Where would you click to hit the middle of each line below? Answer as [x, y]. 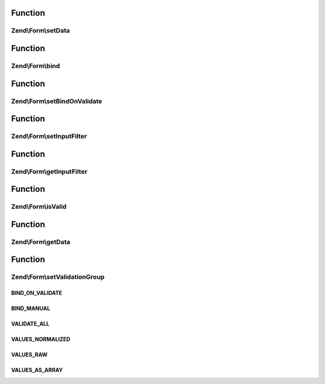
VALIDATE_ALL [30, 324]
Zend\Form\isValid [39, 206]
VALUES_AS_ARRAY [37, 370]
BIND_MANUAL [31, 308]
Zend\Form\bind [36, 66]
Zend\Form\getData [41, 242]
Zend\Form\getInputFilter [49, 172]
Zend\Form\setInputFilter [49, 137]
